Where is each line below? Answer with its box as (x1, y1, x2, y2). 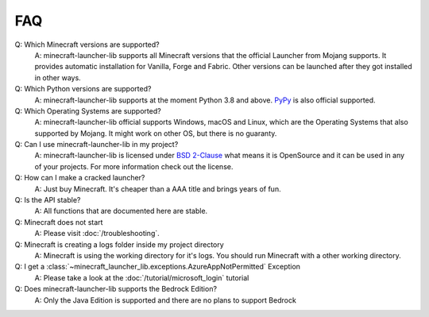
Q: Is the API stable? (14, 195, 81, 205)
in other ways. (34, 72, 81, 83)
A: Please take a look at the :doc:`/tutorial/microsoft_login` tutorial (34, 273, 249, 282)
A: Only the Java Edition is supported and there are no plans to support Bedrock (34, 295, 297, 305)
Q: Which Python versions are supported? (14, 84, 152, 94)
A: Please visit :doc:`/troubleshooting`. (34, 229, 160, 238)
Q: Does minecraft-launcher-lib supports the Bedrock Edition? (14, 284, 218, 294)
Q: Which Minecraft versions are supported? (14, 40, 160, 49)
